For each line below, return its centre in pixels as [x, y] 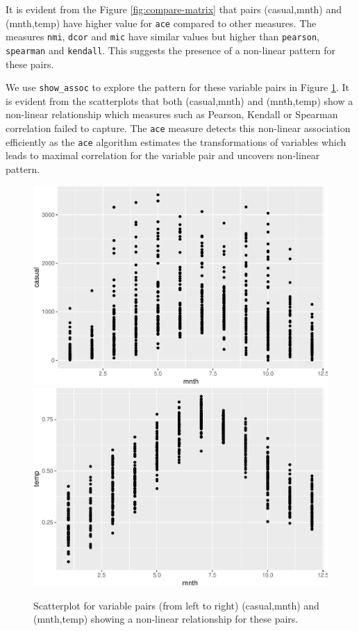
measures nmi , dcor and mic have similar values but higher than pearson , [162, 36]
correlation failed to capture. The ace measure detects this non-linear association [178, 128]
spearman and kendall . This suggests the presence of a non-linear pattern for [171, 50]
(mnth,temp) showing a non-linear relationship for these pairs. [166, 619]
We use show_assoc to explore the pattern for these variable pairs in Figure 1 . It [177, 87]
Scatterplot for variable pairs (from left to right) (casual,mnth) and [176, 605]
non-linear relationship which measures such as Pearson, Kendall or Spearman [172, 114]
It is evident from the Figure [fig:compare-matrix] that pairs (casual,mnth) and [174, 9]
